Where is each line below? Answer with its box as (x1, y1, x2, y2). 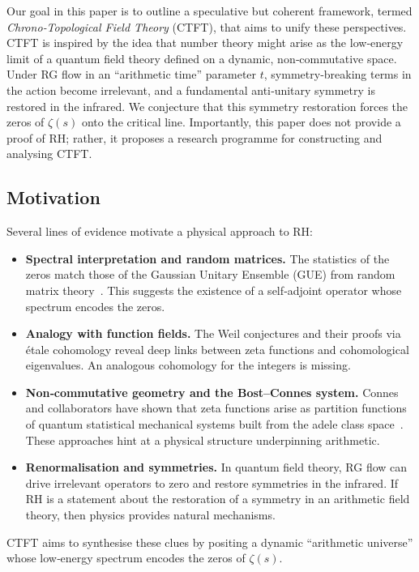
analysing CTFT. (6, 145, 92, 162)
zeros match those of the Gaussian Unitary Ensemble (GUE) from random (25, 266, 395, 283)
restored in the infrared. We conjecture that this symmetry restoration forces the (6, 97, 408, 114)
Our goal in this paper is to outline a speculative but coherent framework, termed (6, 2, 413, 19)
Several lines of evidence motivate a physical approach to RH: (6, 223, 314, 240)
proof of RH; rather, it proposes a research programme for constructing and (6, 129, 383, 146)
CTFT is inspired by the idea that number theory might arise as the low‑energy (6, 34, 404, 51)
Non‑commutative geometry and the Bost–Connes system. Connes (25, 383, 399, 400)
